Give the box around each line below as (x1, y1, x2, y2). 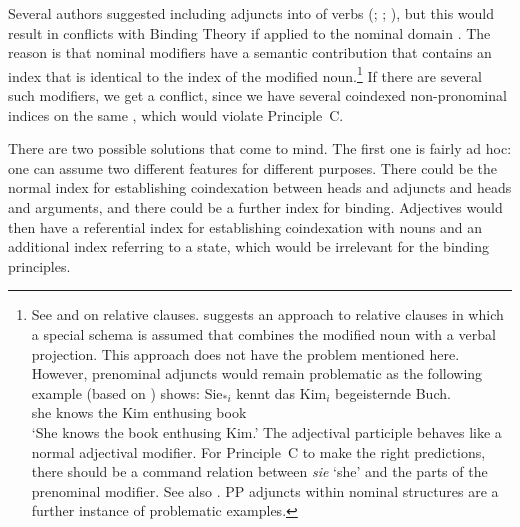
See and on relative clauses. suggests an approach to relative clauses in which (31, 304, 504, 325)
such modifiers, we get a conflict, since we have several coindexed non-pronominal (8, 85, 507, 106)
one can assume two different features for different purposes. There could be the (8, 157, 498, 178)
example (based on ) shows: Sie (31, 382, 223, 403)
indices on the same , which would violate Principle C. (8, 104, 344, 125)
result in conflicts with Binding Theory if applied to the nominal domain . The (8, 22, 491, 43)
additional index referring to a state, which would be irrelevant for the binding (8, 236, 490, 257)
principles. (8, 255, 71, 276)
